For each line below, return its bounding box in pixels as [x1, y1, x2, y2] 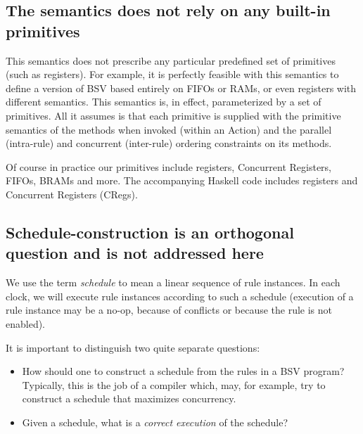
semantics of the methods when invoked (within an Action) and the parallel [6, 122, 332, 136]
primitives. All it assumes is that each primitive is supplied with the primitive [6, 108, 341, 122]
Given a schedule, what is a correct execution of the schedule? [22, 414, 288, 429]
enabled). [6, 316, 46, 331]
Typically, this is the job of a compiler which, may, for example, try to [22, 377, 326, 392]
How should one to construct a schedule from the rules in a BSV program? [22, 364, 345, 378]
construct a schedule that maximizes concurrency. [22, 391, 236, 406]
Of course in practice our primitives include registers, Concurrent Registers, [6, 159, 331, 174]
